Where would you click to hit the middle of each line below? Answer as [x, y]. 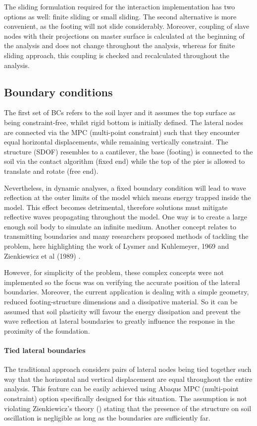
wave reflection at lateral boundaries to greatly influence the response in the [119, 321]
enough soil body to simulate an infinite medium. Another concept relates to [120, 226]
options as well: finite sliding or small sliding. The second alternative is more [120, 16]
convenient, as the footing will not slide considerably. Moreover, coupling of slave [127, 26]
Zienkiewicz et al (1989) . [42, 255]
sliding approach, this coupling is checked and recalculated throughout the [117, 55]
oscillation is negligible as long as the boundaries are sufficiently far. [107, 418]
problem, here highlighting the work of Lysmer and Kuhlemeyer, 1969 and [117, 246]
